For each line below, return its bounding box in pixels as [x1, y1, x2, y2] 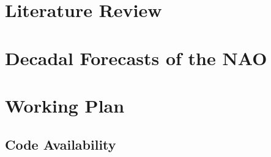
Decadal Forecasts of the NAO [5, 45, 267, 70]
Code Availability [5, 134, 116, 153]
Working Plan [5, 92, 125, 117]
